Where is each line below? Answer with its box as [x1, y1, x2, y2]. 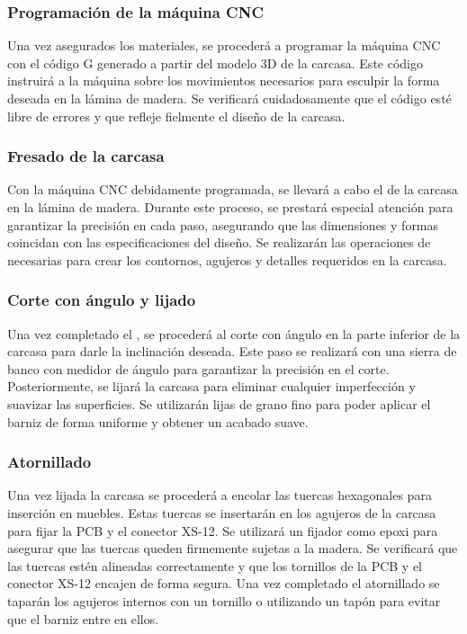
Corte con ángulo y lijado [7, 289, 196, 311]
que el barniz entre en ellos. [7, 609, 159, 628]
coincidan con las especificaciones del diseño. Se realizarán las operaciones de [7, 233, 431, 252]
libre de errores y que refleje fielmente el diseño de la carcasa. [7, 106, 346, 125]
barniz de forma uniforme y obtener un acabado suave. [7, 412, 309, 431]
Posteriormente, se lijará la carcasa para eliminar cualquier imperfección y [7, 377, 416, 396]
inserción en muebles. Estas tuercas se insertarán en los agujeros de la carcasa [7, 503, 436, 522]
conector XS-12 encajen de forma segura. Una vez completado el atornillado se [7, 574, 440, 593]
